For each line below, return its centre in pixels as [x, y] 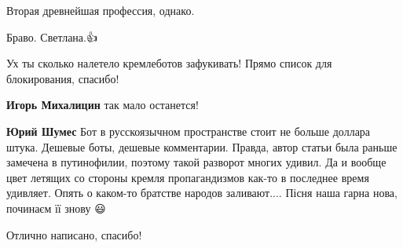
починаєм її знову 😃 [56, 208]
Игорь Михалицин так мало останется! [103, 105]
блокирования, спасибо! [63, 78]
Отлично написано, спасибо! [74, 234]
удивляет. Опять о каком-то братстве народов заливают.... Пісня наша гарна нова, [202, 193]
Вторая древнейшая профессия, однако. [101, 10]
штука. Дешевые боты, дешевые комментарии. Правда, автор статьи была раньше [202, 146]
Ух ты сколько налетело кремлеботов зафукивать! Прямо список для [169, 63]
